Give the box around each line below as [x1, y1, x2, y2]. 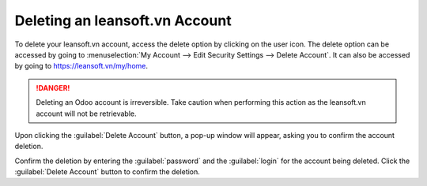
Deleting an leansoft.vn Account [14, 12, 232, 29]
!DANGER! [36, 83, 70, 92]
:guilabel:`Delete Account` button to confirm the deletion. [14, 167, 201, 177]
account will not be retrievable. [36, 109, 138, 118]
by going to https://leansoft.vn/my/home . [14, 61, 149, 71]
